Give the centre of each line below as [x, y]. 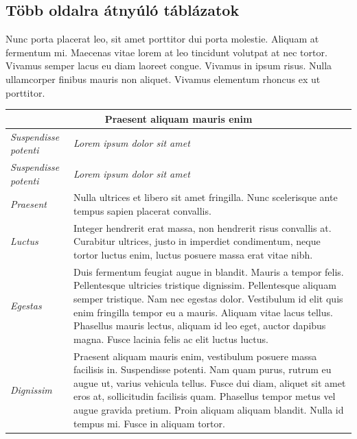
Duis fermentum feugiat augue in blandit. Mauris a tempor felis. [208, 271]
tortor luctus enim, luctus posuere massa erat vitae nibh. [193, 255]
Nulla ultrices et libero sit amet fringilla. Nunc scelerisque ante [205, 197]
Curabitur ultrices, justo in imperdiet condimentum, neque [197, 241]
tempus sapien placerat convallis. [142, 210]
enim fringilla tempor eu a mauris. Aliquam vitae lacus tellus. [203, 312]
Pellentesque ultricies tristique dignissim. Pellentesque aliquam [205, 285]
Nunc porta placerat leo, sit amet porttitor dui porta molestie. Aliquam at [162, 39]
